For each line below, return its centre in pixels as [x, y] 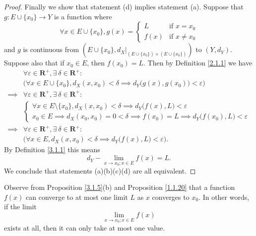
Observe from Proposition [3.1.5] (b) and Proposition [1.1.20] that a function [120, 187]
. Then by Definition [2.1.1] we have [198, 63]
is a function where [83, 16]
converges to [171, 197]
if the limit [20, 206]
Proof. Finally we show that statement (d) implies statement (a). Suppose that [124, 6]
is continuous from [51, 49]
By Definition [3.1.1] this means [52, 149]
